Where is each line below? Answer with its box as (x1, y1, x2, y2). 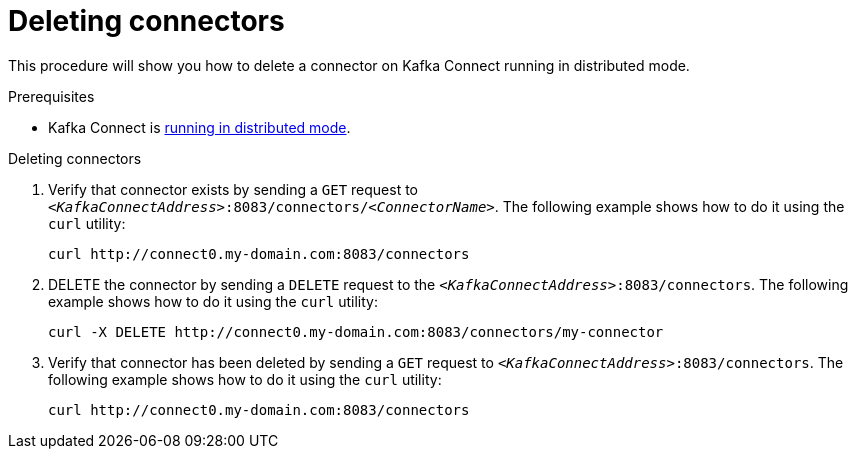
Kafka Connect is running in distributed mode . (48, 118, 351, 136)
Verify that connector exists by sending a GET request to (48, 180, 419, 198)
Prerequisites (8, 87, 95, 105)
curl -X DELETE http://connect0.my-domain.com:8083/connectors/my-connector (48, 323, 664, 340)
